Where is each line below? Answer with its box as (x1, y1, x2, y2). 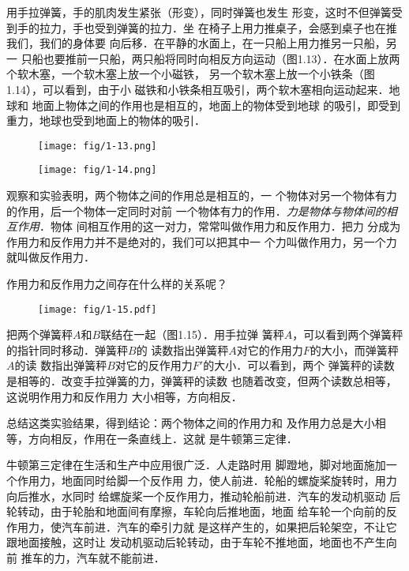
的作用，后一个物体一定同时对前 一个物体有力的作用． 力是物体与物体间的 (6, 202, 386, 219)
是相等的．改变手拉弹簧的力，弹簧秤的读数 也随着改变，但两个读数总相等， (6, 373, 397, 389)
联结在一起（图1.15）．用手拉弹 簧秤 (100, 326, 284, 343)
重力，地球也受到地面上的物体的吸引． (6, 112, 205, 129)
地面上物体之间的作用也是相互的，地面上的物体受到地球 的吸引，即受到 (32, 96, 401, 113)
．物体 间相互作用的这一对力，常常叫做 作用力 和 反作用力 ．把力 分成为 (39, 218, 401, 235)
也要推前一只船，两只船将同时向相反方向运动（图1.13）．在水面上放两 (43, 50, 400, 66)
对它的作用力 (236, 341, 303, 358)
